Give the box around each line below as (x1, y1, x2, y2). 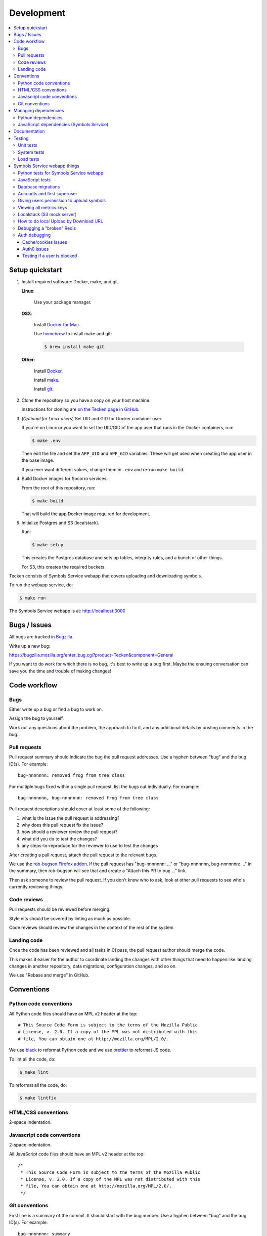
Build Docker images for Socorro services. (21, 476, 108, 482)
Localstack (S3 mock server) (18, 212, 77, 218)
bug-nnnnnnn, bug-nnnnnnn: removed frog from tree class (18, 795, 159, 800)
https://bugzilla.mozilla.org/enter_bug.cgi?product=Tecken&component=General (9, 652, 174, 658)
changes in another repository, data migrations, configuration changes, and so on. (9, 963, 177, 969)
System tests (18, 149, 44, 155)
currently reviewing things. (9, 884, 64, 890)
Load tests (18, 156, 40, 162)
